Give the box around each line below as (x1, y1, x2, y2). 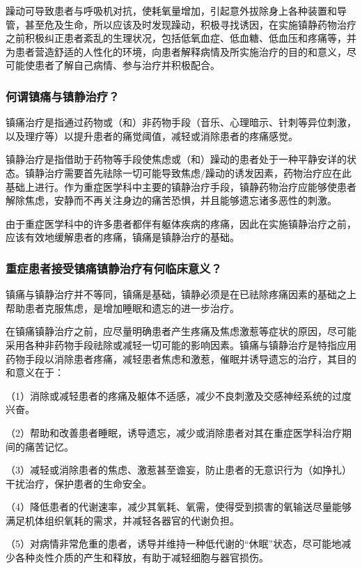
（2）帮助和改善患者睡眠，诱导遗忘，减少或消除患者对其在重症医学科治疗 (6, 425, 342, 439)
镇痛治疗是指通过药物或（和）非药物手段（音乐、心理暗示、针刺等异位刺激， (6, 115, 356, 130)
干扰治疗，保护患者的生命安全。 (6, 476, 152, 490)
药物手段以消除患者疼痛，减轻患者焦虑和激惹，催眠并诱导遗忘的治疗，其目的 (6, 351, 356, 366)
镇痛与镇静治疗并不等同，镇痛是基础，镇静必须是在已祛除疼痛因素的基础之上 (6, 287, 356, 302)
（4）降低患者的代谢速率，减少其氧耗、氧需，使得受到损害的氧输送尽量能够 (6, 499, 352, 514)
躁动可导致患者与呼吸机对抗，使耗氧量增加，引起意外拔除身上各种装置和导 (6, 3, 347, 17)
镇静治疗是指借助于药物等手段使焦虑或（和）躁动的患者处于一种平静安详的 (6, 152, 347, 166)
